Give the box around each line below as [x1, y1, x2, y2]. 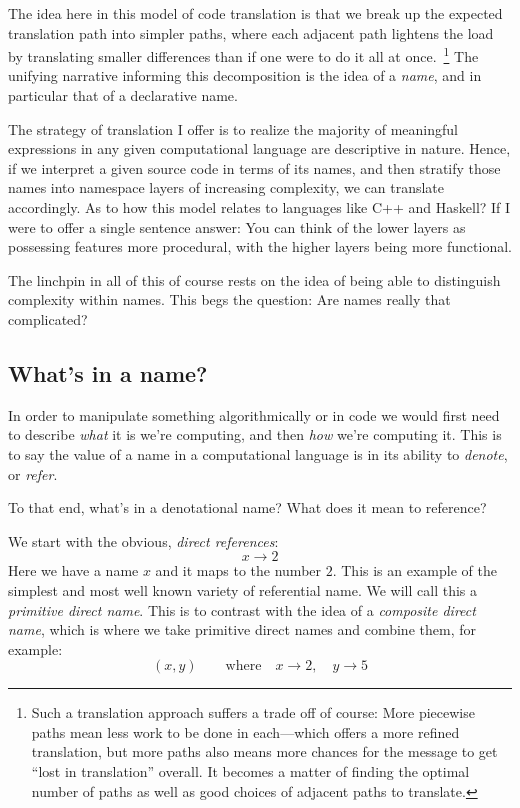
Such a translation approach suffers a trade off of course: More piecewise [31, 702, 475, 723]
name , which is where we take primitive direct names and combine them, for [8, 619, 476, 640]
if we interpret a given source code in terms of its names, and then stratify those [8, 157, 501, 178]
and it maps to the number [155, 560, 322, 581]
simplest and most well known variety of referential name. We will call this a [8, 579, 477, 600]
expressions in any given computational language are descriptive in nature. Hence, [8, 138, 511, 159]
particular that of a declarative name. [8, 85, 238, 106]
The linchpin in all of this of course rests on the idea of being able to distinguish [8, 269, 501, 290]
